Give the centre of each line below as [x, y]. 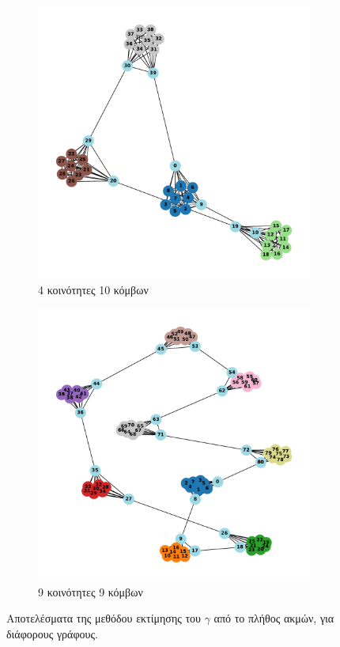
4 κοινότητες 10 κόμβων [93, 289]
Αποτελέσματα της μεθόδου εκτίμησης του [104, 618]
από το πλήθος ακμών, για [274, 618]
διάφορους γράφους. [52, 633]
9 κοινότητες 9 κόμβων [91, 591]
